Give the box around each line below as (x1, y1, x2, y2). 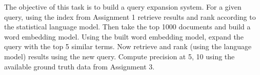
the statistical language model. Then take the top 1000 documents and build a (4, 21, 251, 32)
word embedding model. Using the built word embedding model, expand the (4, 31, 244, 42)
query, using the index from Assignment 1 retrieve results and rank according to (4, 11, 256, 22)
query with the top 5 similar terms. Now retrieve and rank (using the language (4, 41, 252, 52)
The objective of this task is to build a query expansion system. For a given (4, 2, 242, 12)
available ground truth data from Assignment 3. (4, 61, 155, 71)
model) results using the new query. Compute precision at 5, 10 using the (4, 51, 235, 61)
